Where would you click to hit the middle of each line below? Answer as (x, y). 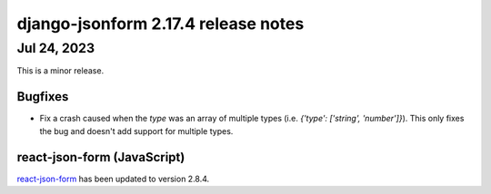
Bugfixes (43, 97)
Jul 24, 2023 (56, 48)
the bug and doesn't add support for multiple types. (136, 131)
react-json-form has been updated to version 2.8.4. (113, 179)
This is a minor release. (60, 71)
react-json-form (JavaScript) (101, 157)
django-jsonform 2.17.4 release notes (160, 24)
